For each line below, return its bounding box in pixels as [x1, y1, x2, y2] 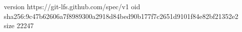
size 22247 [4, 20, 34, 31]
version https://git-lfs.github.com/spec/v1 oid [4, 1, 140, 11]
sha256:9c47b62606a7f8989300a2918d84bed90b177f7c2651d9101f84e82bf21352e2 [4, 11, 239, 21]
